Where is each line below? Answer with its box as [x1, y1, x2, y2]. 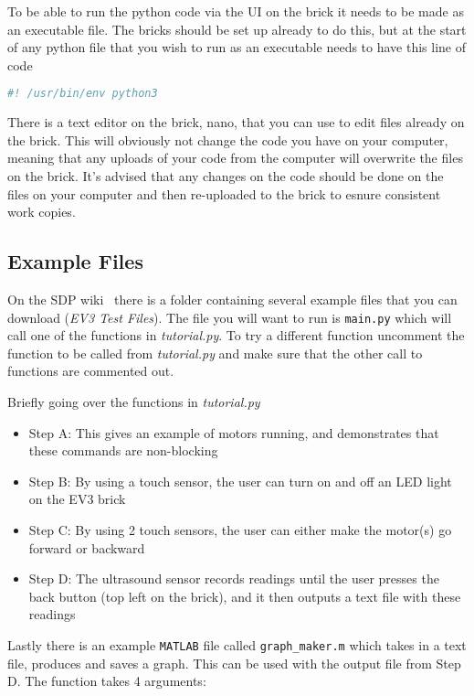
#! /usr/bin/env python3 [7, 87, 158, 101]
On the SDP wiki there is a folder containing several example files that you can [7, 290, 458, 309]
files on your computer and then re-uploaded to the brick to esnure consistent [7, 184, 441, 203]
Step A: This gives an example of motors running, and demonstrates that [28, 423, 439, 442]
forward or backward [28, 538, 145, 557]
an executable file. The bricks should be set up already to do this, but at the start [7, 19, 467, 38]
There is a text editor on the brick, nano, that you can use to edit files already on [7, 112, 465, 132]
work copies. [7, 202, 76, 221]
